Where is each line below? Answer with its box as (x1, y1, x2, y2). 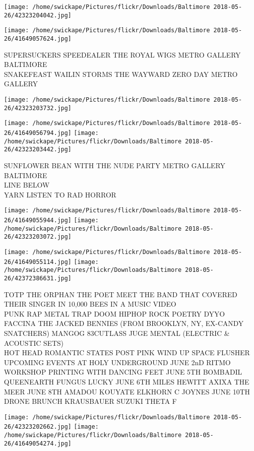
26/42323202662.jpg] (4, 423, 72, 431)
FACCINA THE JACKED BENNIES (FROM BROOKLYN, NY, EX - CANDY (4, 318, 244, 328)
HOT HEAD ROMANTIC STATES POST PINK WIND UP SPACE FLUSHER (4, 347, 250, 358)
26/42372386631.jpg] (4, 274, 72, 282)
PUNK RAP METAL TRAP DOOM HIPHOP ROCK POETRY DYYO (4, 308, 225, 319)
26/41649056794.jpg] (4, 129, 72, 136)
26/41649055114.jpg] (4, 258, 72, 265)
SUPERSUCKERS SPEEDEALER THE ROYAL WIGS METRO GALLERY (4, 49, 241, 60)
